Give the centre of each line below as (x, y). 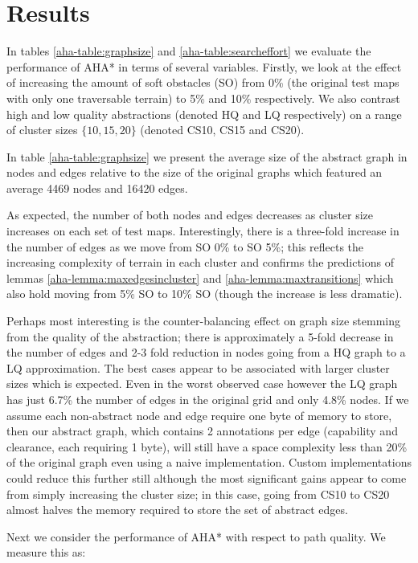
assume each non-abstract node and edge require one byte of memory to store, (199, 415)
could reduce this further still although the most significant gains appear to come (207, 477)
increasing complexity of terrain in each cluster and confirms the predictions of (200, 262)
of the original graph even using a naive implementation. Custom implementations (209, 462)
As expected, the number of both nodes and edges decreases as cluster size (190, 215)
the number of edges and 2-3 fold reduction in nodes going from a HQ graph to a (206, 352)
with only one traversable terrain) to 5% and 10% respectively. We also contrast (203, 98)
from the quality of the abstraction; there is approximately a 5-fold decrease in (200, 336)
